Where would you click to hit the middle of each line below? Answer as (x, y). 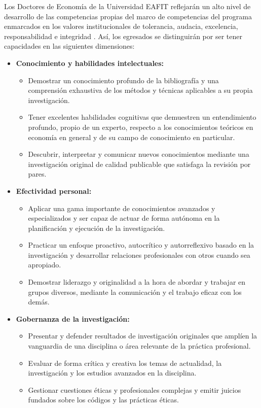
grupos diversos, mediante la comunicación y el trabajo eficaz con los (135, 292)
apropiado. (45, 265)
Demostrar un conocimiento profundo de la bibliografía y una (123, 80)
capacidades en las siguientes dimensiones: (69, 46)
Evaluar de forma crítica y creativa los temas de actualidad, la (125, 363)
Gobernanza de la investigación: (73, 318)
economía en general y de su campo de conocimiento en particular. (132, 137)
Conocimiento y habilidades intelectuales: (90, 63)
